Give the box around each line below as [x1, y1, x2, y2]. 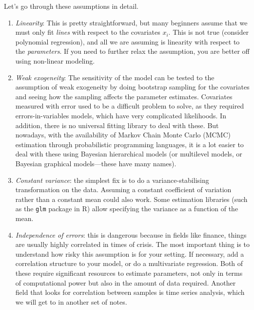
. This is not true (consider [168, 27, 249, 37]
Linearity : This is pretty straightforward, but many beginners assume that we [15, 17, 248, 27]
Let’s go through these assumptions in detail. [4, 1, 138, 11]
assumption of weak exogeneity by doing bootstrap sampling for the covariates [15, 82, 250, 92]
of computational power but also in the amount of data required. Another [15, 277, 236, 288]
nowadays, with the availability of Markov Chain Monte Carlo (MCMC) [15, 130, 231, 140]
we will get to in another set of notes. [15, 296, 127, 307]
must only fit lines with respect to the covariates [15, 27, 160, 37]
